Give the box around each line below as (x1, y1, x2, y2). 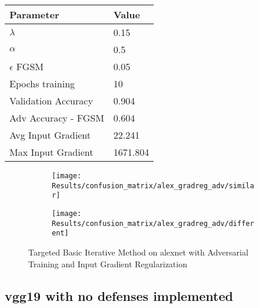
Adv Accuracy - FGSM (9, 111, 104, 124)
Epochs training (9, 77, 75, 90)
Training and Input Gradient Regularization (28, 257, 187, 270)
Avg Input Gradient (9, 128, 91, 142)
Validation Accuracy (9, 94, 93, 107)
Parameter (9, 8, 59, 21)
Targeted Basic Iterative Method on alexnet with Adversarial (28, 245, 248, 258)
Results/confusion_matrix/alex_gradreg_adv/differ (52, 219, 254, 228)
